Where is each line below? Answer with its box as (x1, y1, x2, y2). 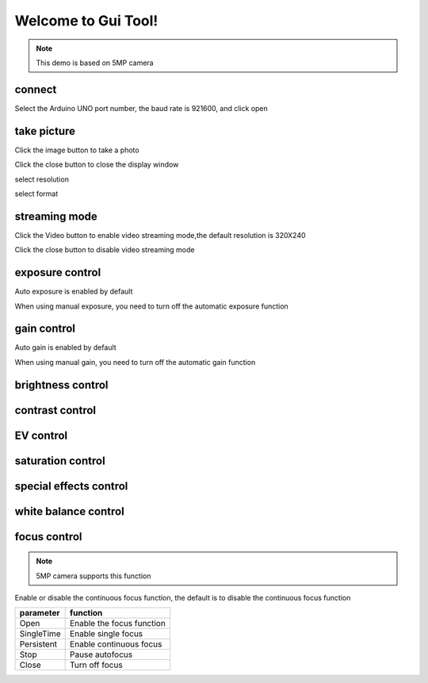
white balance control (14, 505, 124, 518)
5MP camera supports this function (36, 571, 151, 581)
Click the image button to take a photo (14, 145, 139, 155)
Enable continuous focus (70, 639, 162, 650)
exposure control (14, 266, 101, 279)
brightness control (14, 378, 109, 392)
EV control (14, 428, 68, 442)
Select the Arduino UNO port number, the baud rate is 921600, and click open (14, 103, 269, 113)
